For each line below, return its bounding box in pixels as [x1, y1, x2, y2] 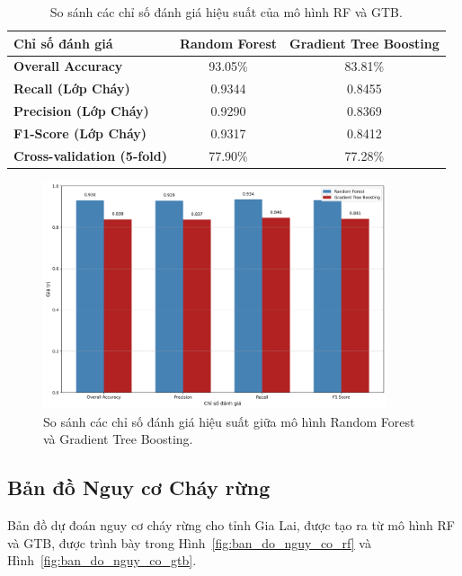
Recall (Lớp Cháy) [13, 79, 130, 98]
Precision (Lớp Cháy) [13, 102, 149, 120]
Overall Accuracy [13, 57, 123, 75]
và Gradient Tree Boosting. [43, 430, 193, 448]
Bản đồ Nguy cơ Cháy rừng [7, 474, 271, 501]
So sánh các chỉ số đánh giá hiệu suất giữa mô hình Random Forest [43, 412, 415, 430]
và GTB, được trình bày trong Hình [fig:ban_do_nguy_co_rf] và [7, 533, 371, 552]
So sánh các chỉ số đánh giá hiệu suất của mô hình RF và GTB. [49, 3, 403, 21]
